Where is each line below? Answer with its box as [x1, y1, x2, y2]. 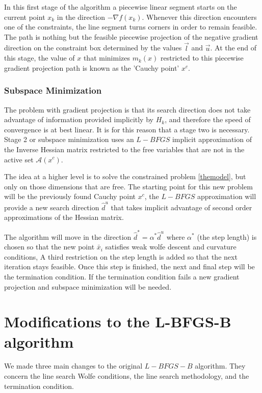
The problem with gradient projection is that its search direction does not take [4, 104, 251, 115]
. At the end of [210, 42, 257, 53]
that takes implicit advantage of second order [111, 202, 252, 212]
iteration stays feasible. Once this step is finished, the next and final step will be [4, 261, 255, 272]
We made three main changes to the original [4, 360, 143, 371]
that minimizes [83, 52, 130, 63]
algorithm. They [195, 360, 246, 371]
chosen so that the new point [4, 241, 95, 252]
